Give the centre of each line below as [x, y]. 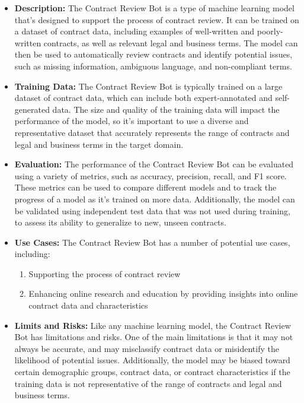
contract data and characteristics [88, 305]
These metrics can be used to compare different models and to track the [145, 187]
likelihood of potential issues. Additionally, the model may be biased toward [152, 360]
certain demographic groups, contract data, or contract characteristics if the [152, 372]
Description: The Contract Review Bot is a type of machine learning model [154, 8]
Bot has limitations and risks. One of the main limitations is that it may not [154, 337]
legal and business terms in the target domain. [99, 144]
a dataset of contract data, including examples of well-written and [135, 31]
